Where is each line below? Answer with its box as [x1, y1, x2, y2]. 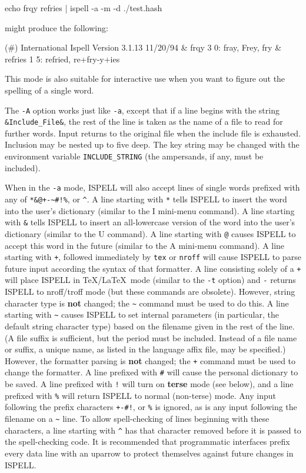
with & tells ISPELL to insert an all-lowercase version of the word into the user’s [5, 216, 295, 228]
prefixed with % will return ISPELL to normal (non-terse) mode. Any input [5, 389, 276, 401]
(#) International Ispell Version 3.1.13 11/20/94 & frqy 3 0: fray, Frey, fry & [5, 41, 282, 54]
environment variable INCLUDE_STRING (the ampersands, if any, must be [5, 150, 264, 162]
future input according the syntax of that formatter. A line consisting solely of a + [5, 262, 301, 274]
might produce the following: [5, 21, 108, 34]
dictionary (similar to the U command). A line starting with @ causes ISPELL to [5, 227, 296, 239]
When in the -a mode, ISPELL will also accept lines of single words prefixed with [5, 181, 300, 194]
